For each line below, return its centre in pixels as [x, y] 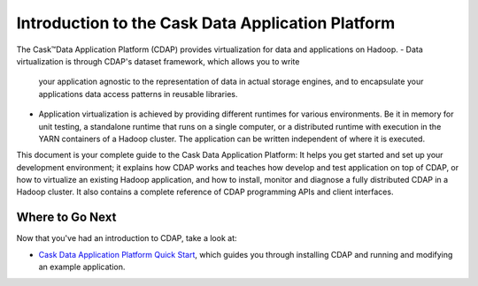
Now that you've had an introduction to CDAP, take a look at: [127, 238]
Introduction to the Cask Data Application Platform [206, 23]
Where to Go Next [66, 218]
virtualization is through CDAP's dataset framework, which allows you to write [158, 61]
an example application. [82, 267]
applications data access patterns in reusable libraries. [138, 94]
